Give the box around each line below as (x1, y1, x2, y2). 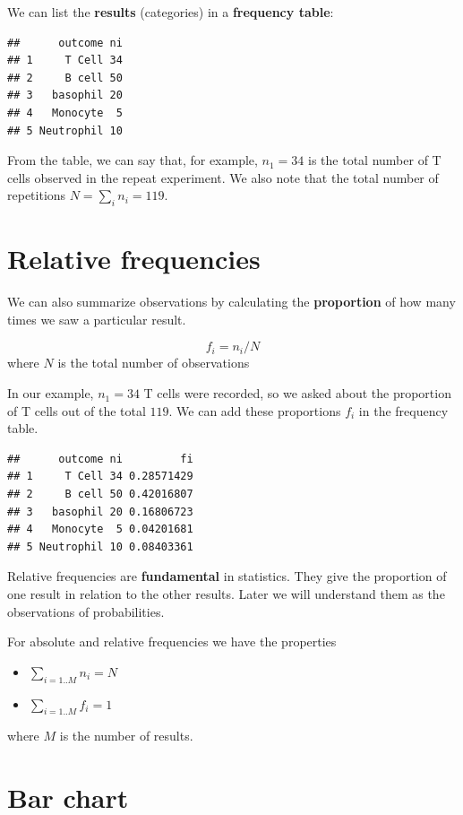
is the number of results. (59, 726, 193, 745)
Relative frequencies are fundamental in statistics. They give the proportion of (7, 567, 447, 585)
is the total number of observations (57, 353, 250, 372)
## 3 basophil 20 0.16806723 (7, 505, 193, 518)
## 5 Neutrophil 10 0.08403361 (7, 540, 193, 553)
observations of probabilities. (7, 602, 165, 620)
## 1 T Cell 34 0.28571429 (7, 470, 193, 483)
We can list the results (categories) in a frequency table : (7, 3, 334, 21)
